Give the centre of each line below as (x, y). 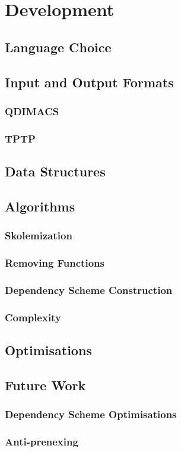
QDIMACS (32, 111)
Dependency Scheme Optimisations (91, 414)
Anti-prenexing (42, 441)
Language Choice (58, 47)
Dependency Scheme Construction (89, 290)
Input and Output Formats (89, 82)
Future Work (45, 385)
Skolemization (39, 236)
